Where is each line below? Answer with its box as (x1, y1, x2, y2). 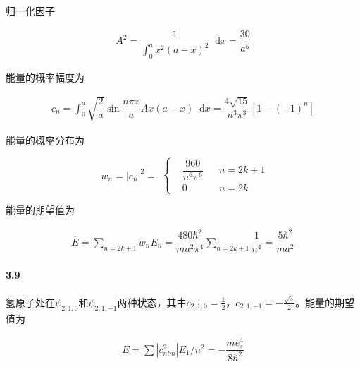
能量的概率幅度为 (6, 69, 85, 84)
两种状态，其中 (117, 294, 187, 309)
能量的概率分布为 (6, 133, 85, 147)
